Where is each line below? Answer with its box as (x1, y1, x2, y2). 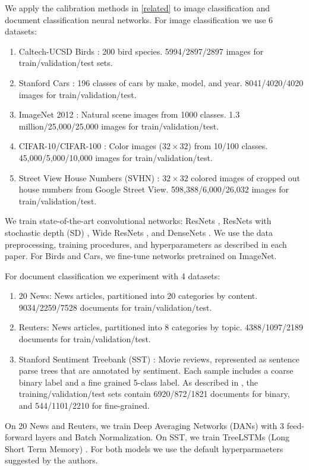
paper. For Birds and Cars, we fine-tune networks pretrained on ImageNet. (5, 250, 277, 262)
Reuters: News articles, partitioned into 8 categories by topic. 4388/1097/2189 (18, 321, 303, 333)
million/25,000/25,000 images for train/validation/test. (18, 119, 219, 132)
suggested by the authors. (5, 454, 98, 466)
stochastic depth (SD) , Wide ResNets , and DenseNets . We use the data (5, 226, 273, 238)
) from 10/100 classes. (188, 140, 268, 152)
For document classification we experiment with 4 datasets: (5, 269, 220, 282)
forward (5, 431, 33, 443)
